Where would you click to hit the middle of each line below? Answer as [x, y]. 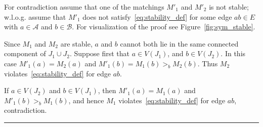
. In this [233, 53]
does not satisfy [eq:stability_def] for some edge [157, 16]
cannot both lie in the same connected [179, 43]
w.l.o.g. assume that [35, 16]
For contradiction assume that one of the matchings [84, 7]
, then [107, 90]
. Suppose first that [100, 53]
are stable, [76, 43]
